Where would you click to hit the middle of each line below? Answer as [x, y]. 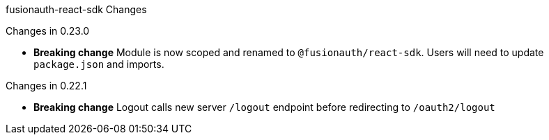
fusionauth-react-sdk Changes [76, 9]
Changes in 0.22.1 [46, 86]
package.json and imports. [99, 64]
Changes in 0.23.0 [48, 31]
